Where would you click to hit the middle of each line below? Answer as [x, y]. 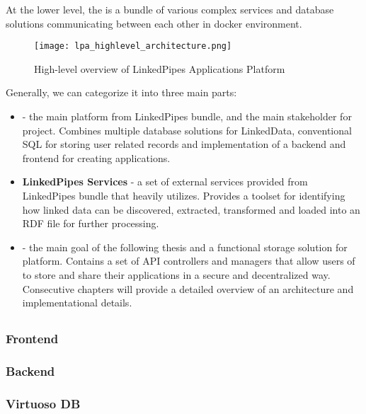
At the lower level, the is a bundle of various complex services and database [170, 9]
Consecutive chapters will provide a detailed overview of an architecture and [188, 288]
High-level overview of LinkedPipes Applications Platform [160, 68]
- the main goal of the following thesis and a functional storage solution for [185, 247]
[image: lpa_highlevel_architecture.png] [133, 46]
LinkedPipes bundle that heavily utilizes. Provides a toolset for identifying [184, 195]
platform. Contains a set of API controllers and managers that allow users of [189, 261]
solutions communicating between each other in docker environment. [154, 23]
